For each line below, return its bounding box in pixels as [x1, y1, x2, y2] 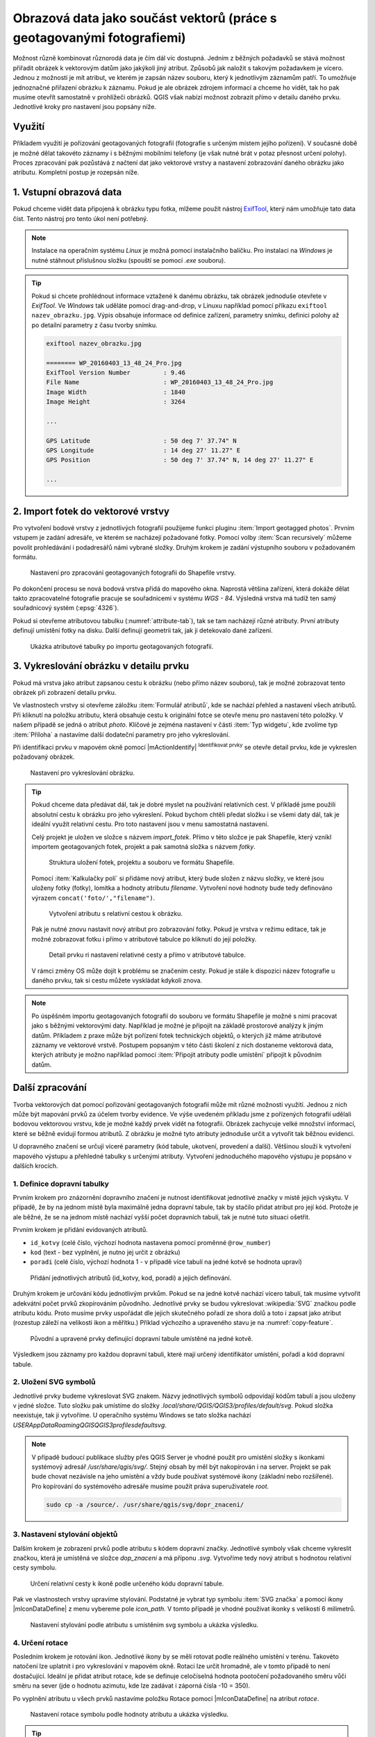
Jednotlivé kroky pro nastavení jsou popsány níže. [12, 103, 156, 111]
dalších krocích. [12, 1161, 58, 1170]
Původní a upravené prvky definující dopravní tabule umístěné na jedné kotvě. [30, 1334, 253, 1342]
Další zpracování [12, 1082, 87, 1094]
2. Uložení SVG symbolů [12, 1377, 96, 1387]
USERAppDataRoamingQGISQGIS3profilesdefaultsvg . [12, 1421, 167, 1429]
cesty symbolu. [12, 1563, 57, 1572]
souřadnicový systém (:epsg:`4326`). [12, 604, 119, 612]
